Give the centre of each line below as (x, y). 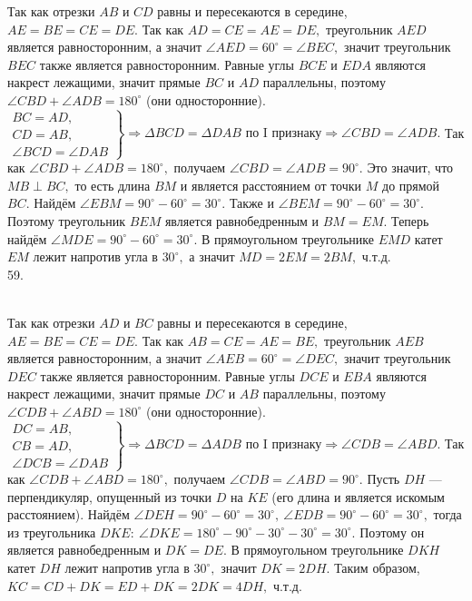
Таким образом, (377, 568)
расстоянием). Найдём (69, 514)
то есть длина (113, 185)
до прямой (411, 185)
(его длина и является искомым (358, 496)
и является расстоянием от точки (271, 185)
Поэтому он (392, 532)
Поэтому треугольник (66, 220)
